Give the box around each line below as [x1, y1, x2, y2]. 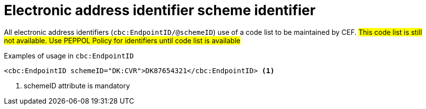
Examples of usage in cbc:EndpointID [4, 51, 134, 60]
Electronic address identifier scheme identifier [4, 2, 316, 19]
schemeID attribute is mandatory [24, 81, 130, 90]
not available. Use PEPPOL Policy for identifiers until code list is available [4, 36, 240, 45]
